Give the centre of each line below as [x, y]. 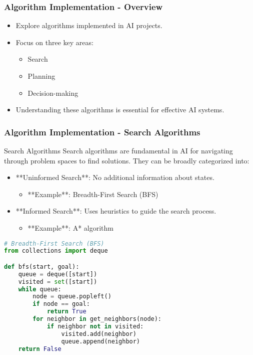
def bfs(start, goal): [42, 267]
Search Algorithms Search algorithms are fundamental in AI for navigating [118, 150]
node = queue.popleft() [72, 297]
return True [66, 312]
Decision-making [53, 93]
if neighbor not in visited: [95, 326]
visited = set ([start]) [58, 282]
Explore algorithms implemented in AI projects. [89, 25]
